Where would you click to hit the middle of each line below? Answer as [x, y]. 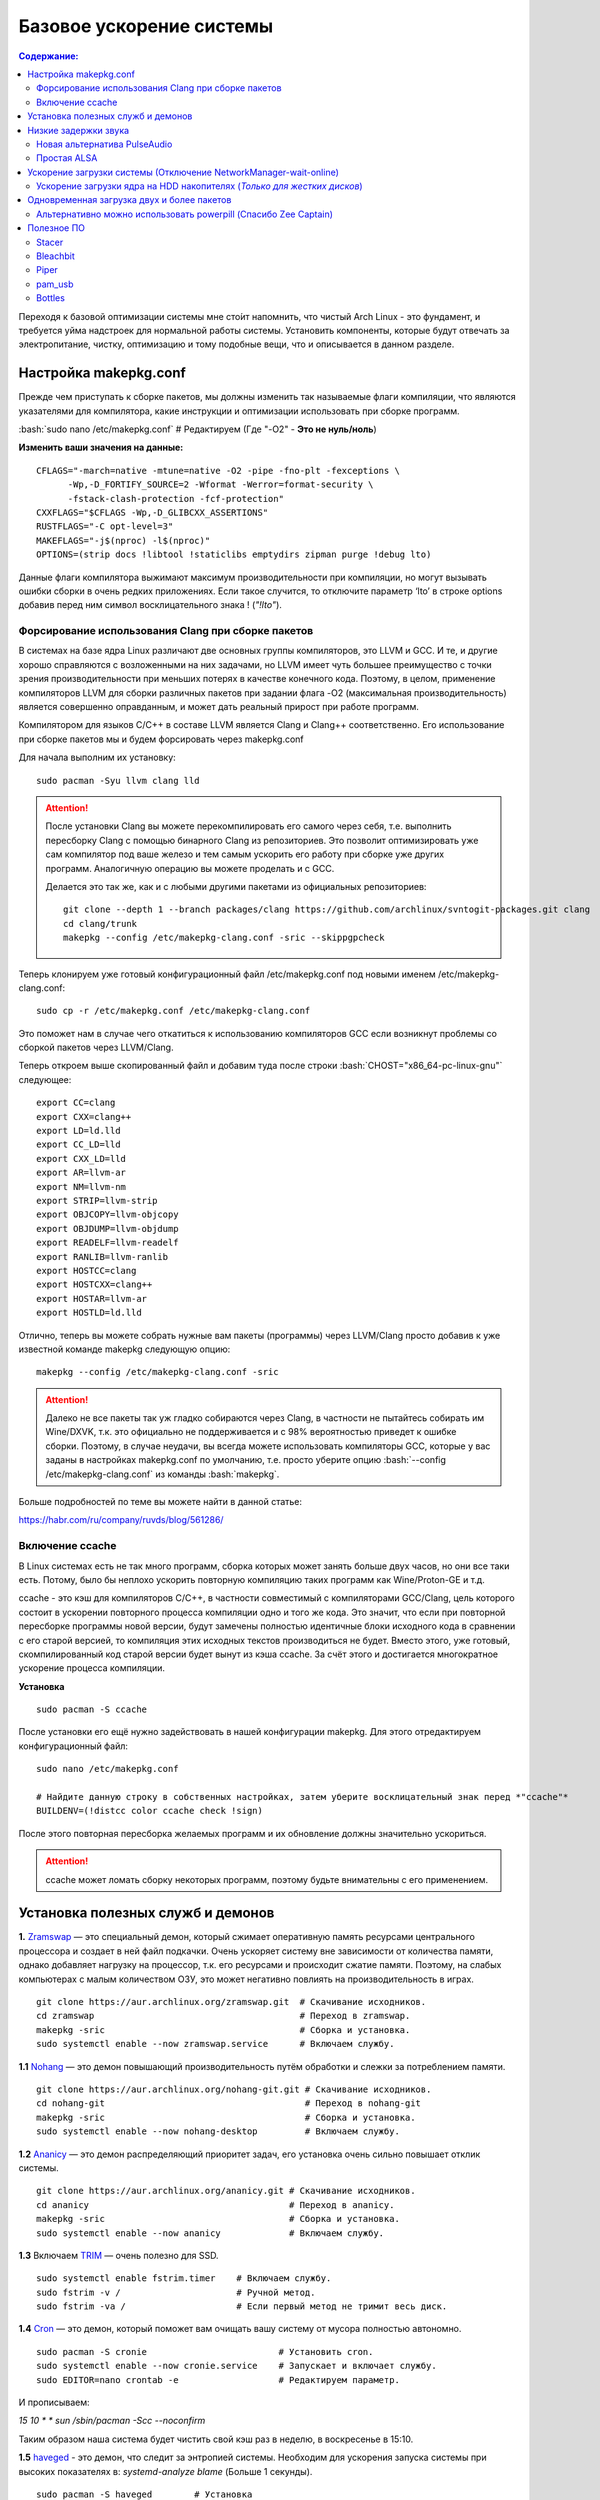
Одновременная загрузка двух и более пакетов [129, 200]
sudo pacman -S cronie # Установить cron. [205, 2351]
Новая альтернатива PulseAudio [104, 144]
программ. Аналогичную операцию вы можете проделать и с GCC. [190, 868]
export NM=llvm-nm [81, 1186]
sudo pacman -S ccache [92, 1709]
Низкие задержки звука [78, 130]
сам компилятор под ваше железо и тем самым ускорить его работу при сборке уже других [245, 854]
